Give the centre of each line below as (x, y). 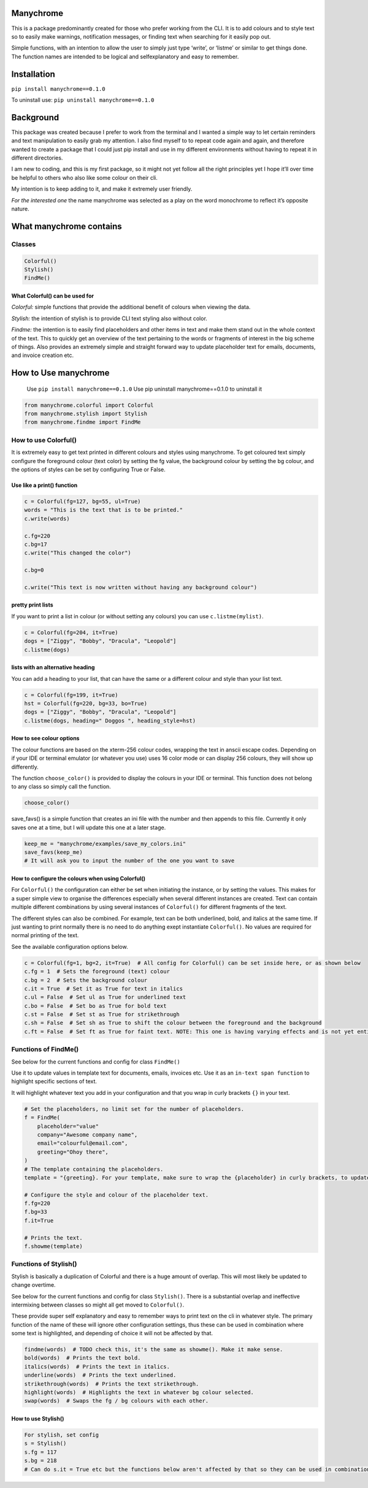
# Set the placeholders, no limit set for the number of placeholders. (134, 1109)
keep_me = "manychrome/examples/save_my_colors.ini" (105, 844)
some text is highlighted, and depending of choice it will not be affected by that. (112, 1333)
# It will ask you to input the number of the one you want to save (129, 861)
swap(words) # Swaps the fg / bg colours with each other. (117, 1401)
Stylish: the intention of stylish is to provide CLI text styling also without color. (109, 318)
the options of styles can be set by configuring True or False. (88, 469)
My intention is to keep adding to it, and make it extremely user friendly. (102, 189)
